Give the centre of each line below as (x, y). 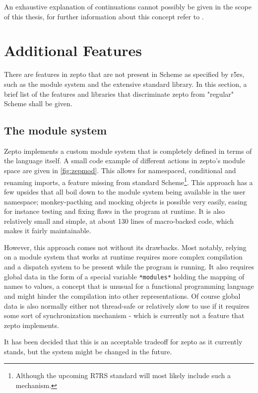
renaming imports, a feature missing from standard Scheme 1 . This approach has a (129, 181)
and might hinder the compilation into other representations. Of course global (122, 295)
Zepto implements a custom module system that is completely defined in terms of (128, 151)
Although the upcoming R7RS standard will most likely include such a (123, 375)
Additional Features (73, 50)
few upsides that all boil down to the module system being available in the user (125, 191)
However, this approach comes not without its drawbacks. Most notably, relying (125, 247)
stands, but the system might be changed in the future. (88, 351)
